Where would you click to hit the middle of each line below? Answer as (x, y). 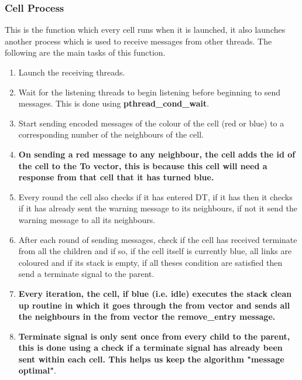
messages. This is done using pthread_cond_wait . (114, 103)
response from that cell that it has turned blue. (116, 177)
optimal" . (37, 370)
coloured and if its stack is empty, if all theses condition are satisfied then (150, 262)
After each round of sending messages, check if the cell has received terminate (158, 239)
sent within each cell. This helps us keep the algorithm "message (151, 359)
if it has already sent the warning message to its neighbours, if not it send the (158, 208)
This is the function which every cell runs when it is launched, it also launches (145, 30)
